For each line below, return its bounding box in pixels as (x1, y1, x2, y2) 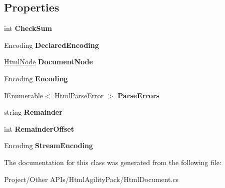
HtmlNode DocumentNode (4, 56, 93, 67)
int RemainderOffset (4, 123, 74, 134)
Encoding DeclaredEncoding (4, 39, 99, 50)
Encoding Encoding (4, 73, 68, 83)
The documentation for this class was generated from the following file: (4, 157, 221, 167)
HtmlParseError (54, 90, 104, 100)
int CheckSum (4, 23, 52, 33)
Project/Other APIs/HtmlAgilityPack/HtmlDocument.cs (4, 174, 179, 184)
